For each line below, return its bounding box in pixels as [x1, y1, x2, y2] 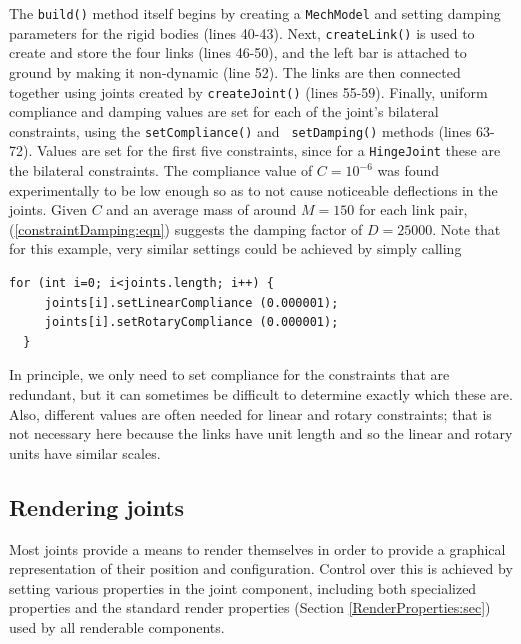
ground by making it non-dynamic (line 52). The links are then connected [9, 61, 461, 82]
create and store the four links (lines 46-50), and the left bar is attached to [9, 42, 467, 63]
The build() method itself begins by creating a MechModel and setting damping [9, 3, 501, 23]
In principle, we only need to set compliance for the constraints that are [9, 364, 450, 385]
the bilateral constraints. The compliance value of [9, 160, 313, 181]
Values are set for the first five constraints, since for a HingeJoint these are [36, 140, 501, 161]
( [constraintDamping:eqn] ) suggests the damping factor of [9, 218, 363, 239]
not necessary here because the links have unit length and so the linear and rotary [9, 423, 513, 444]
